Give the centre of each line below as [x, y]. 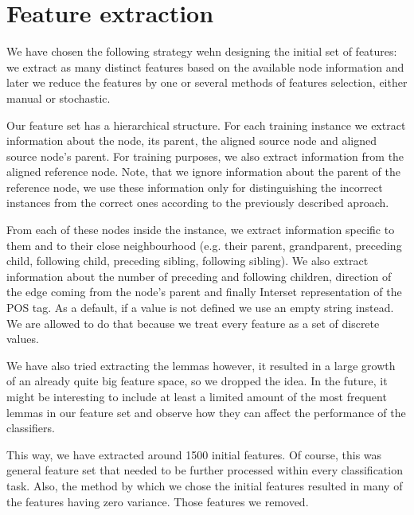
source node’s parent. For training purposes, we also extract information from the [205, 156]
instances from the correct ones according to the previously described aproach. [198, 203]
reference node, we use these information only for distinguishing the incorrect [195, 187]
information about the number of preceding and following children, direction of [199, 276]
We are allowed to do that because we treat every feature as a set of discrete [193, 323]
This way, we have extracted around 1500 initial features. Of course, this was [194, 454]
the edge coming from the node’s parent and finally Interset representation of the [204, 292]
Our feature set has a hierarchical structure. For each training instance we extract [206, 125]
